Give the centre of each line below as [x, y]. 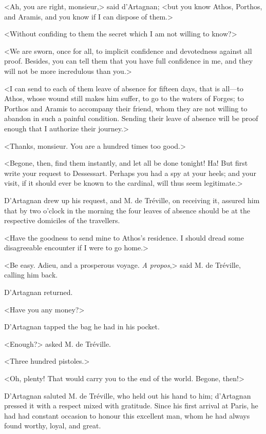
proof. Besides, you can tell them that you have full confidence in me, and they [129, 61]
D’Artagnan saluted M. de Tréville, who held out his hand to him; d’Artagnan [128, 395]
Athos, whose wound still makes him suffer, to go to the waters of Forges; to [124, 98]
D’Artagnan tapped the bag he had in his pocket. [82, 327]
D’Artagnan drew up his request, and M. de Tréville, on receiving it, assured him [132, 200]
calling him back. [31, 275]
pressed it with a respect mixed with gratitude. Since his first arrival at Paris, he [131, 406]
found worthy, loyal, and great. [53, 426]
